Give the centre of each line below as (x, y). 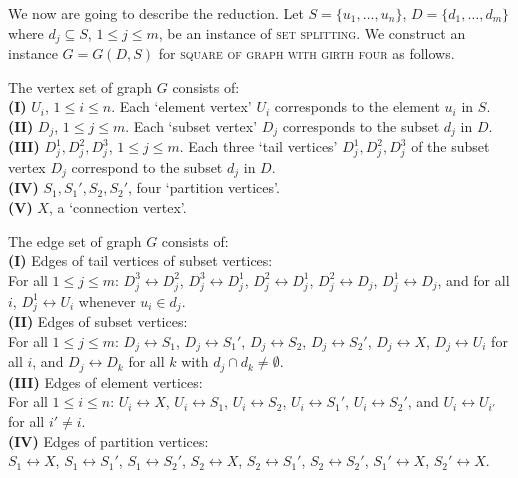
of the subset (450, 146)
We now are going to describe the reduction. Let (156, 13)
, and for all (473, 279)
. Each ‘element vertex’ (181, 106)
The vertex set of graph (80, 86)
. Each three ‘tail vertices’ (258, 146)
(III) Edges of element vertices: (105, 381)
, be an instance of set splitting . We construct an (312, 32)
